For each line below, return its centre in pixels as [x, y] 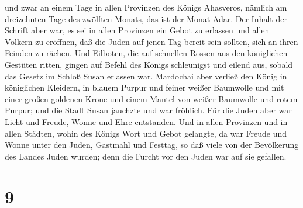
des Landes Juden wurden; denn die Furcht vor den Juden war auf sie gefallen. [146, 156]
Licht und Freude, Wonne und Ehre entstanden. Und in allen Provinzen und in [146, 121]
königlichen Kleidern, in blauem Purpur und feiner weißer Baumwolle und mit [144, 87]
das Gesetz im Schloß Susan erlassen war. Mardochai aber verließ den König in [146, 76]
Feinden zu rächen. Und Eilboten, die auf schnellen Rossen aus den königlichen [146, 53]
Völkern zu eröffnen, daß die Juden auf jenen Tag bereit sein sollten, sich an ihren [151, 41]
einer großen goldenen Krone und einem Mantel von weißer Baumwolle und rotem [151, 98]
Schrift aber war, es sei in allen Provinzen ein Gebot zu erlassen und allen [137, 30]
